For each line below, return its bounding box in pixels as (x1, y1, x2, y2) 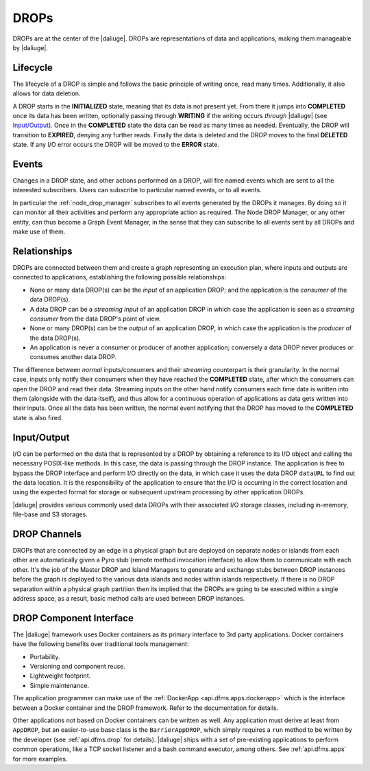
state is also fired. (12, 413, 63, 422)
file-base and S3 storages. (12, 510, 88, 518)
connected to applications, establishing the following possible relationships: (12, 273, 227, 281)
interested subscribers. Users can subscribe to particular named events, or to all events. (12, 186, 262, 194)
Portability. (29, 652, 61, 660)
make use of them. (12, 227, 66, 236)
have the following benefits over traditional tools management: (12, 640, 189, 648)
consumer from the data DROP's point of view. (29, 314, 161, 323)
